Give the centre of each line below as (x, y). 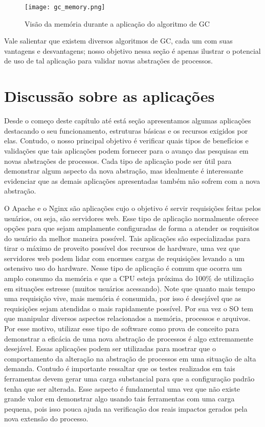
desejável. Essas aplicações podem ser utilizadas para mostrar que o (110, 348)
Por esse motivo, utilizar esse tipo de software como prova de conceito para (122, 328)
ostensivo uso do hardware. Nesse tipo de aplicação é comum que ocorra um (123, 268)
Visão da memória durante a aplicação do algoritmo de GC (117, 23)
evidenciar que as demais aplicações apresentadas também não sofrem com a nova (132, 180)
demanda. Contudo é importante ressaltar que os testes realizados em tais (120, 368)
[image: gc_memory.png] (65, 7)
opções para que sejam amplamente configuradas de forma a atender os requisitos (132, 228)
